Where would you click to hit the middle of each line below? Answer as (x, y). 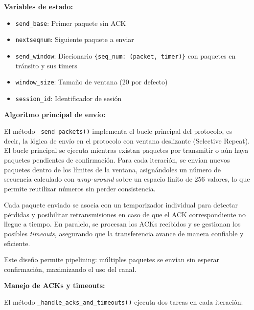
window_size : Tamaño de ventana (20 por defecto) (92, 82)
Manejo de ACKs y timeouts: (55, 285)
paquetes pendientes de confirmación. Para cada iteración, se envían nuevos (117, 159)
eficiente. (17, 243)
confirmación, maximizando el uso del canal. (70, 269)
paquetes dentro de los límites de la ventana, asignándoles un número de (113, 169)
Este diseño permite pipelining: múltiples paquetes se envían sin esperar (112, 259)
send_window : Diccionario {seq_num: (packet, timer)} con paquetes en (126, 55)
